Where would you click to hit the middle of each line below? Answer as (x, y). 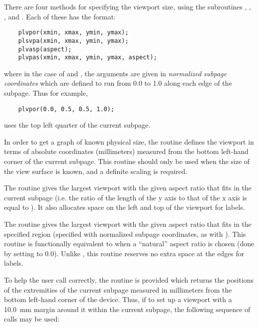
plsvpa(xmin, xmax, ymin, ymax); (73, 41)
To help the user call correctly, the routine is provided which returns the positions (129, 279)
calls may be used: (32, 319)
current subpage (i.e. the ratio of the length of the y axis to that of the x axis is (126, 197)
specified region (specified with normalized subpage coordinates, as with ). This (125, 234)
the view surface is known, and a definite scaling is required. (96, 171)
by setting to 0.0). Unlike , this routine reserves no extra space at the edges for (124, 253)
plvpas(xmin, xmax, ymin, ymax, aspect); (87, 58)
